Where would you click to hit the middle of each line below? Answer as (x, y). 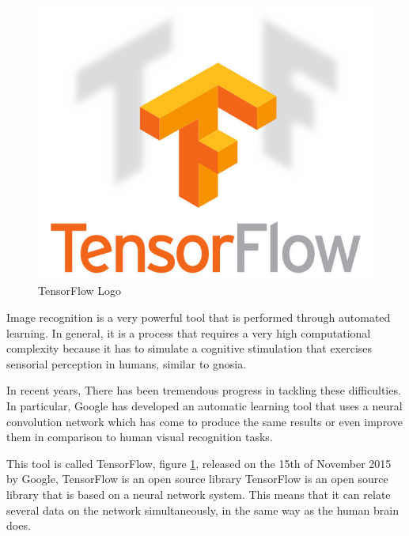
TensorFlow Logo (80, 291)
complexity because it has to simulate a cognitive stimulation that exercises (189, 348)
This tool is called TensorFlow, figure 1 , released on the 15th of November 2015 (199, 463)
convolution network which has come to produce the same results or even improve (204, 421)
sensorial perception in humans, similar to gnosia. (127, 363)
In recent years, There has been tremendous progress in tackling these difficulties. (204, 390)
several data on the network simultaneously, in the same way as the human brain (203, 510)
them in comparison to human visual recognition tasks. (140, 437)
